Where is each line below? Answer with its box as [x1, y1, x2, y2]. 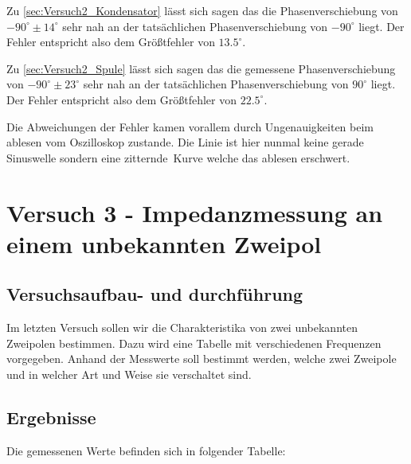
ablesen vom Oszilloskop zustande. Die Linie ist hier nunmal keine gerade [6, 134, 364, 150]
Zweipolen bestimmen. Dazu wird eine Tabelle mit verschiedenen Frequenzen [6, 334, 382, 351]
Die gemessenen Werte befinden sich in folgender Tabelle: [6, 442, 286, 458]
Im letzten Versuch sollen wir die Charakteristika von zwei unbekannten [6, 319, 358, 336]
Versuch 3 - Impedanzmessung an [6, 196, 383, 228]
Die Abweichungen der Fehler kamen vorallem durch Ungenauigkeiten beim [6, 118, 374, 135]
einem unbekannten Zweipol [6, 227, 322, 259]
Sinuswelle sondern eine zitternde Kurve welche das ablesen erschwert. [6, 149, 350, 166]
